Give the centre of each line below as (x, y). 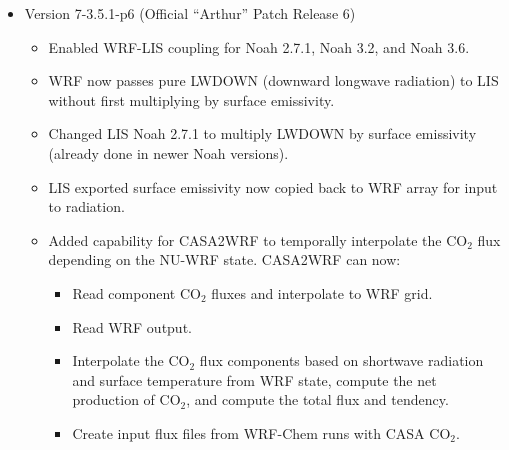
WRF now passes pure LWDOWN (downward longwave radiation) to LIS (273, 80)
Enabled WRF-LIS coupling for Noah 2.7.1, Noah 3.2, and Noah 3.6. (259, 46)
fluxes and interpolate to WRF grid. (322, 292)
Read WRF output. (132, 326)
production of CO (126, 399)
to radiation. (86, 206)
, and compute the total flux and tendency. (317, 399)
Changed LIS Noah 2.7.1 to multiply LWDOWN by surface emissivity (262, 133)
